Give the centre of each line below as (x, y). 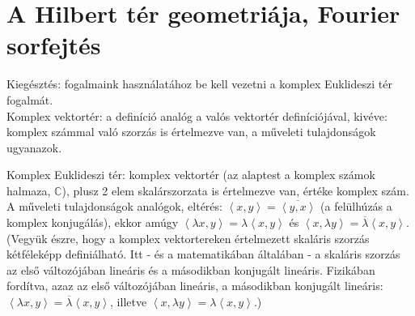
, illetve (129, 302)
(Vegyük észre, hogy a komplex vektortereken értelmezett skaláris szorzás (188, 238)
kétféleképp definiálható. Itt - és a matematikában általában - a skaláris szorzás (203, 254)
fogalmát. (30, 99)
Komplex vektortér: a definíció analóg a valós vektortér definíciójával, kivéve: (197, 115)
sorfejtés (54, 45)
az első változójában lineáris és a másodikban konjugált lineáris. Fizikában (191, 269)
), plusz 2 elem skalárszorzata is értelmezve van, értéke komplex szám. (235, 190)
